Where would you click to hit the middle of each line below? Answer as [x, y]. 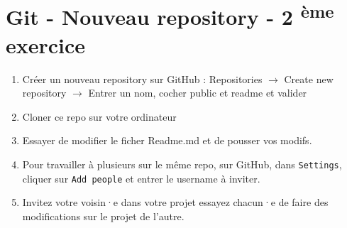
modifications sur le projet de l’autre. [103, 216]
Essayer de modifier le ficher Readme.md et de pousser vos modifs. [167, 140]
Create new [309, 78]
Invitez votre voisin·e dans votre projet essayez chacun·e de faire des [175, 202]
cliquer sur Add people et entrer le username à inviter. [141, 178]
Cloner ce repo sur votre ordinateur [99, 116]
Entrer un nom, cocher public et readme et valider [198, 93]
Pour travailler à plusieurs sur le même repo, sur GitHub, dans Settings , [182, 164]
